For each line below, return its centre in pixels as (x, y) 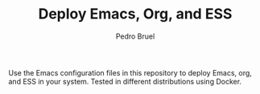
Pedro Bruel (135, 36)
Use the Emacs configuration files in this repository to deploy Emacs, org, (130, 72)
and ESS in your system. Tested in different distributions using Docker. (125, 81)
